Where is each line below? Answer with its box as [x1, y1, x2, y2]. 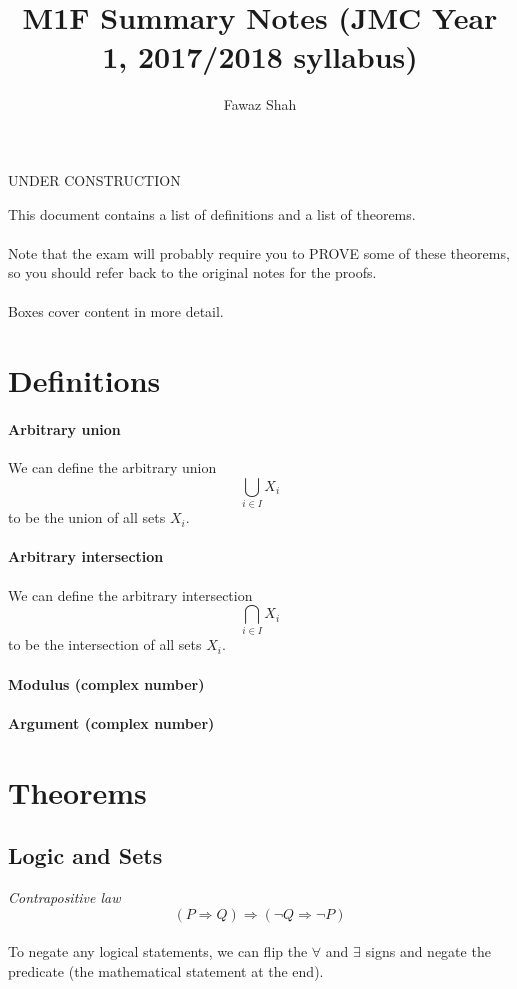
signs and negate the [365, 941, 491, 962]
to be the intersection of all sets [8, 634, 202, 655]
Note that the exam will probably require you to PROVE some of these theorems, [8, 242, 510, 263]
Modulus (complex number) [8, 673, 205, 694]
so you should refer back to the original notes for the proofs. [8, 262, 377, 283]
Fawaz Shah [223, 94, 297, 115]
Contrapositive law [8, 887, 121, 908]
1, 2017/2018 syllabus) [102, 36, 418, 77]
